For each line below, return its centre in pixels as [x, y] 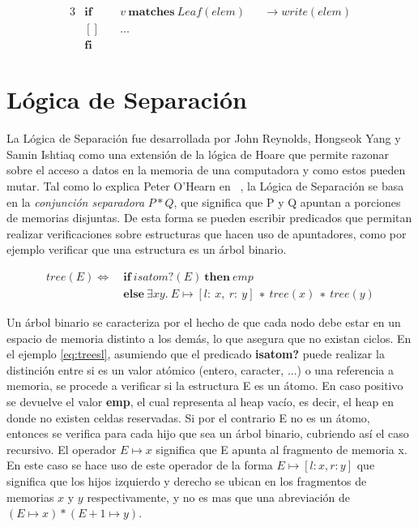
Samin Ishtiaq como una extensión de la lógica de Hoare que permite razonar [198, 154]
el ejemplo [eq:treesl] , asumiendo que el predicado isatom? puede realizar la [196, 354]
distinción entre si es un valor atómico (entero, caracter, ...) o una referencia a [200, 369]
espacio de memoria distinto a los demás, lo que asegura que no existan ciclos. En [209, 338]
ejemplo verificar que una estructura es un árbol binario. [147, 249]
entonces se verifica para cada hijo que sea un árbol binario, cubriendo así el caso [208, 433]
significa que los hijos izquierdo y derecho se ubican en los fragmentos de [187, 480]
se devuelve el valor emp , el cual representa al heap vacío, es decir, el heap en [200, 401]
